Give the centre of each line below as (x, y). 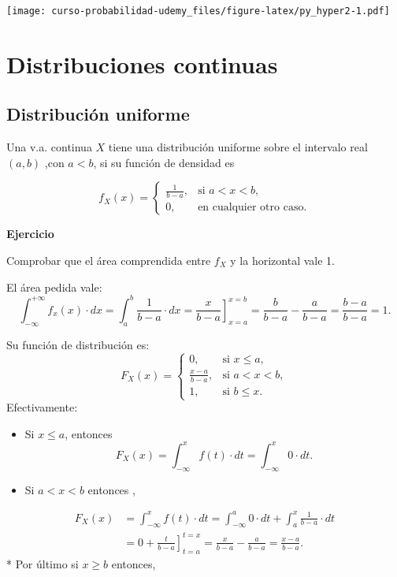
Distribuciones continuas (142, 63)
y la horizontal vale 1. (282, 261)
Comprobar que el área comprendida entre (109, 261)
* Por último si (43, 563)
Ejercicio (30, 234)
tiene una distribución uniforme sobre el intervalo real (238, 147)
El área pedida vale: (54, 287)
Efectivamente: (42, 407)
